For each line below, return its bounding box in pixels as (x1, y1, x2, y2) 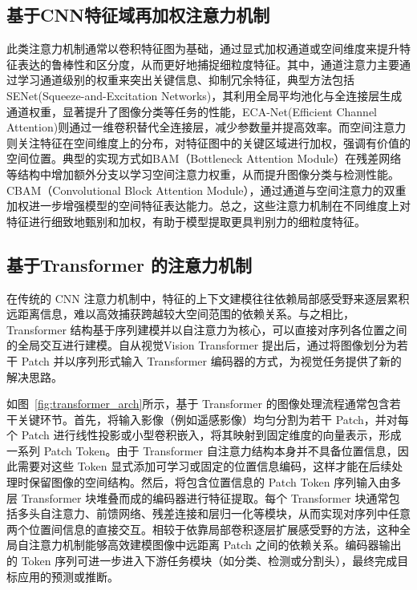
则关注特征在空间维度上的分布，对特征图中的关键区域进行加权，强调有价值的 (6, 134, 411, 151)
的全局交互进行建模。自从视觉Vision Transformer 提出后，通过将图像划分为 (6, 337, 397, 354)
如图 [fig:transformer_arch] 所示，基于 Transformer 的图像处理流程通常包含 (6, 395, 390, 412)
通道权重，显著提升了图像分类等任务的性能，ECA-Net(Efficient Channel (6, 103, 377, 119)
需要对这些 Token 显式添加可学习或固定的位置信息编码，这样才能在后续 (17, 458, 392, 475)
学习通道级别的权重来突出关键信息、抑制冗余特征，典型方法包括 (17, 71, 354, 88)
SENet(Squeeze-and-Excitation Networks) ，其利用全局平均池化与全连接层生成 (6, 87, 403, 103)
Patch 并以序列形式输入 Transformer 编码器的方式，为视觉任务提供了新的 (21, 352, 402, 369)
